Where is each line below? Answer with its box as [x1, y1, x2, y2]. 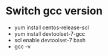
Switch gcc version [5, 4, 103, 18]
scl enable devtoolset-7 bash [14, 36, 86, 43]
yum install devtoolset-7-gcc [14, 30, 85, 37]
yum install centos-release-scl [14, 24, 90, 31]
